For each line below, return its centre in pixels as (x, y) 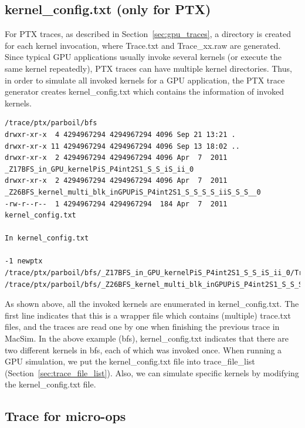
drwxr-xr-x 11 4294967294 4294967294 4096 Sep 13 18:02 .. (122, 146)
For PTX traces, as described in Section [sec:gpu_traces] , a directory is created (148, 34)
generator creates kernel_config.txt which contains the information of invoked (144, 91)
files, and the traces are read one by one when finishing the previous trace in (142, 327)
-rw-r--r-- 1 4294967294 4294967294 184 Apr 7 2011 (116, 204)
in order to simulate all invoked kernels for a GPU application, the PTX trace (145, 80)
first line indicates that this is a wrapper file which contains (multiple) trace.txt (148, 315)
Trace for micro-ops (65, 416)
